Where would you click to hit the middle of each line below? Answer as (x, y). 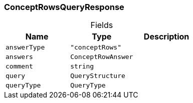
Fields (102, 25)
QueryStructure (98, 76)
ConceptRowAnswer (102, 57)
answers (19, 57)
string (82, 66)
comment (19, 66)
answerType (25, 47)
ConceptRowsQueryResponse (64, 7)
